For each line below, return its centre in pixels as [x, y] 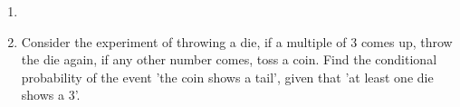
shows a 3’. [51, 95]
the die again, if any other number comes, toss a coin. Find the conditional [229, 59]
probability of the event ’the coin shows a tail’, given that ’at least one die [227, 77]
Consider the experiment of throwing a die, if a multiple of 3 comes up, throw [237, 41]
